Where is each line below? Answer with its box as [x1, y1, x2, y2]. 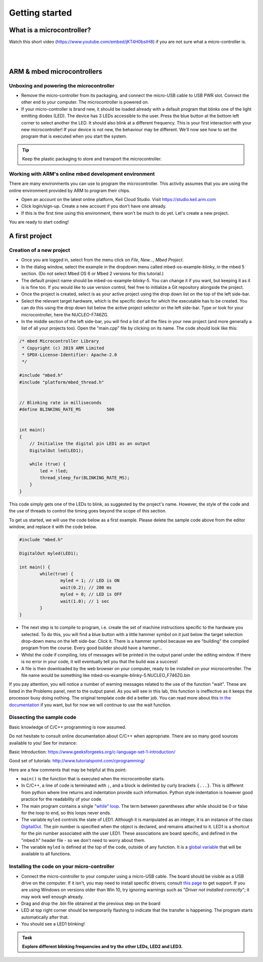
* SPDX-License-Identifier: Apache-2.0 [22, 352, 117, 358]
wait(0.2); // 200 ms [60, 585, 112, 590]
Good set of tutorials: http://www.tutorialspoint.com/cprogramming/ [9, 758, 145, 764]
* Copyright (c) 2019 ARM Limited [22, 345, 104, 351]
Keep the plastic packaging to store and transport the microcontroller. [22, 156, 162, 162]
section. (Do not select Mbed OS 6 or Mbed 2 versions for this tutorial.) [21, 271, 164, 277]
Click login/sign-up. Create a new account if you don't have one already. [21, 203, 167, 209]
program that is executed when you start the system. [21, 133, 128, 139]
